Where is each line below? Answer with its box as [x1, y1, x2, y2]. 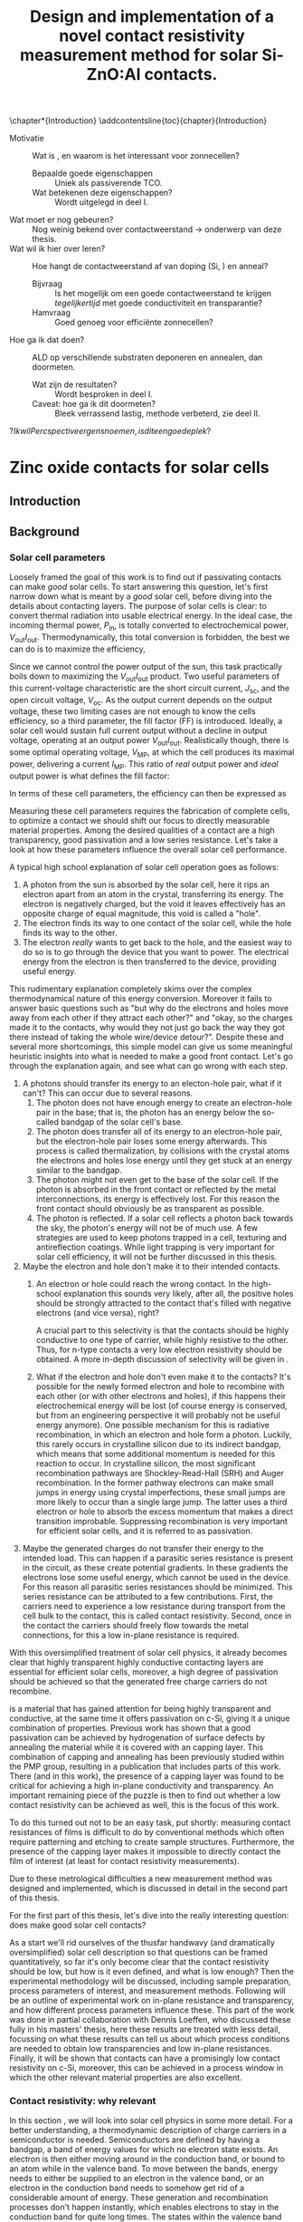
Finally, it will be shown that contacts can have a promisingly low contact [9, 2053, 280, 2063]
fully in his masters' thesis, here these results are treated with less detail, [9, 2024, 280, 2034]
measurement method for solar [19, 45, 259, 65]
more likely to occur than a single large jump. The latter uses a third [35, 1496, 288, 1507]
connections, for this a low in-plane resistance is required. [22, 1629, 240, 1640]
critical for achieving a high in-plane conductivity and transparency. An [9, 1780, 274, 1791]
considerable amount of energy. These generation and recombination [9, 2192, 269, 2203]
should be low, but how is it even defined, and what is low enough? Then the [9, 1966, 294, 1976]
